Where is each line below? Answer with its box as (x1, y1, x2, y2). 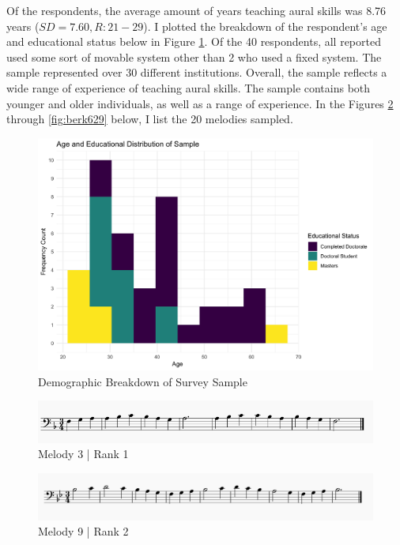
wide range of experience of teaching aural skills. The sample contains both (6, 79, 371, 96)
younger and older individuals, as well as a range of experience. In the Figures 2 (6, 95, 394, 111)
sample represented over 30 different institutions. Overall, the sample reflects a (6, 64, 387, 81)
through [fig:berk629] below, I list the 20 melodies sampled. (6, 111, 293, 127)
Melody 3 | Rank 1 (38, 445, 129, 462)
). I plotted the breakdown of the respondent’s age (143, 17, 387, 34)
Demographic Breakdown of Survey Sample (38, 373, 247, 389)
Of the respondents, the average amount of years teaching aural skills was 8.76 (6, 2, 387, 18)
